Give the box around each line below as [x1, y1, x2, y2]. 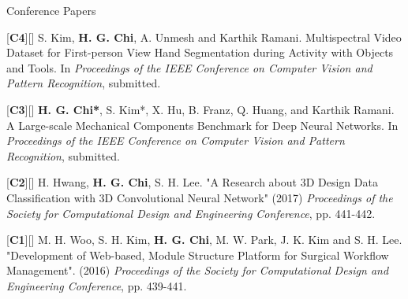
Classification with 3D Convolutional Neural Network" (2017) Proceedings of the [6, 189, 393, 205]
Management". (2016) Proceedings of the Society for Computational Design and [6, 262, 389, 279]
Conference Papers [6, 2, 96, 18]
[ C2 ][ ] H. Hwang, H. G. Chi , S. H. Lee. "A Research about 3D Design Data [6, 174, 378, 190]
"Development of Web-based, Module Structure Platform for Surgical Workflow [6, 246, 389, 263]
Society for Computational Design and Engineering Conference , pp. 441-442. [6, 205, 376, 221]
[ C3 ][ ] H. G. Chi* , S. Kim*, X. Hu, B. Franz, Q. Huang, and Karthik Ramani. [6, 101, 395, 117]
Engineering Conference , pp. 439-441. [6, 277, 187, 293]
